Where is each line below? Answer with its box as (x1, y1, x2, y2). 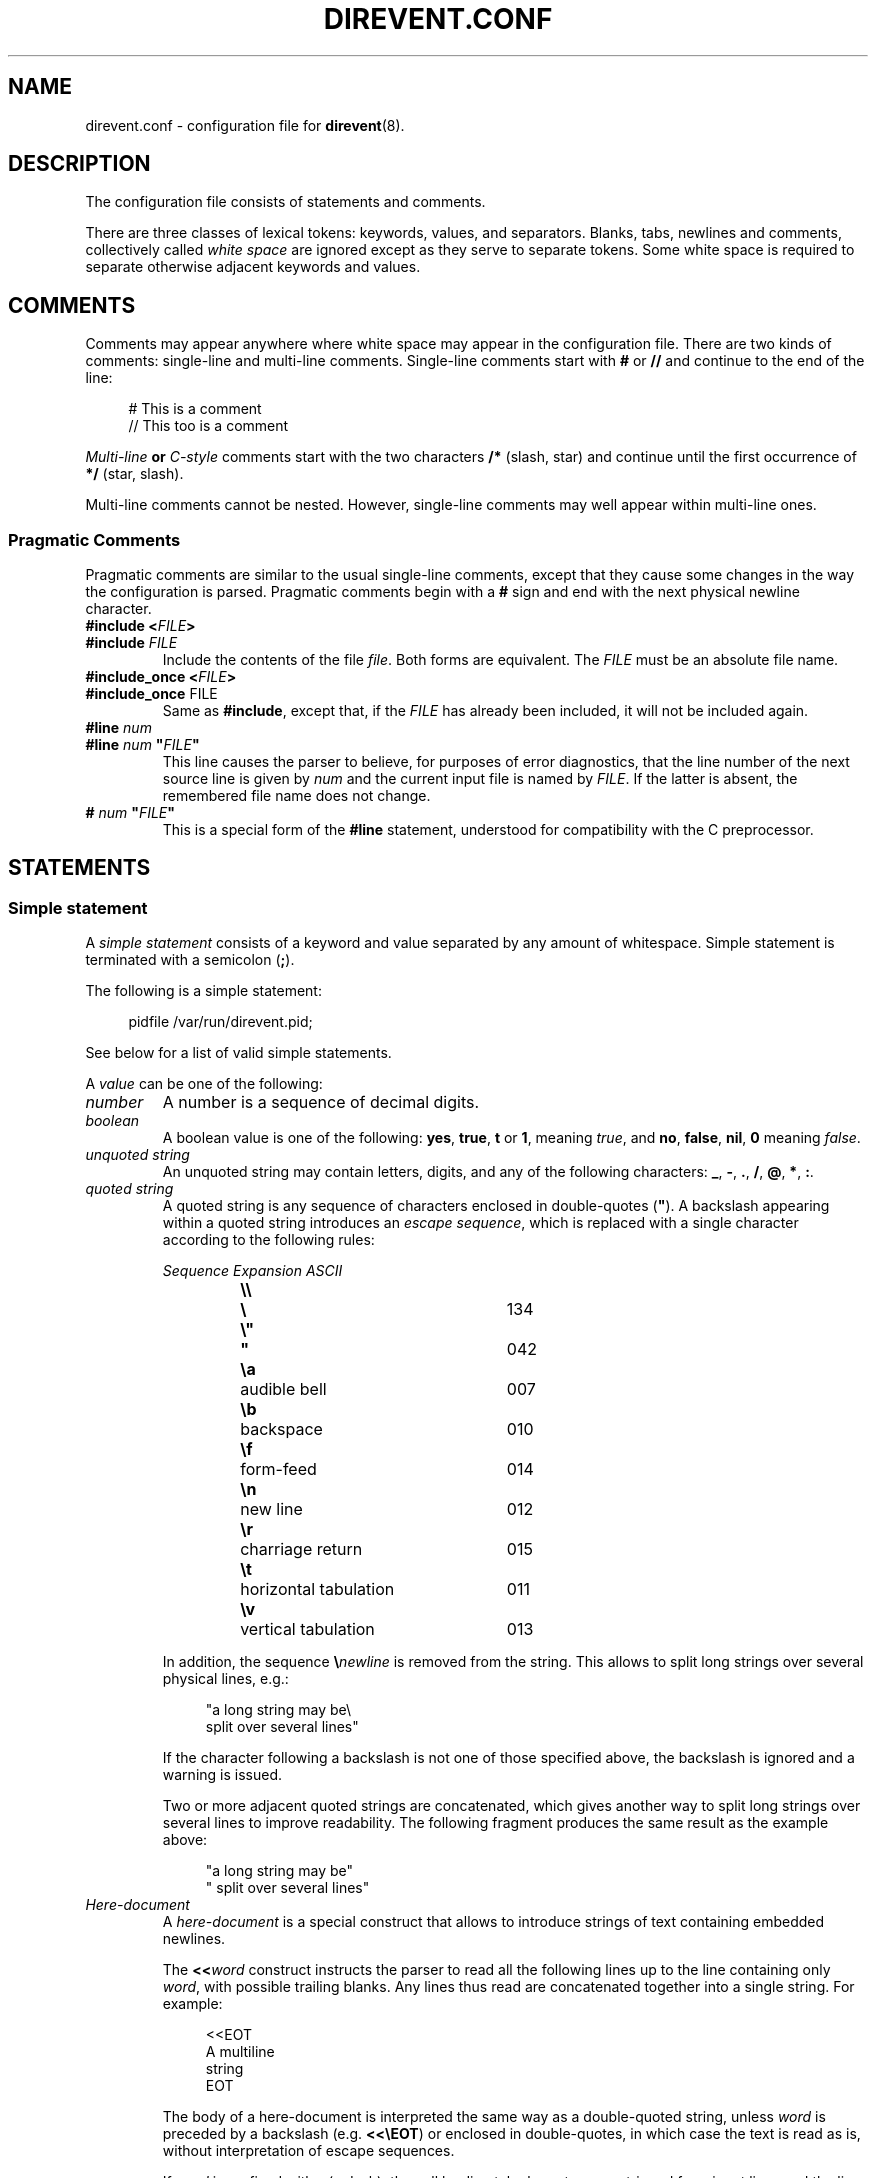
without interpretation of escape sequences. (162, 2142, 455, 2160)
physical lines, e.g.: (162, 1670, 289, 1688)
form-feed (240, 1459, 317, 1480)
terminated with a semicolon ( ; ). (85, 951, 295, 969)
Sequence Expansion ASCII (162, 1262, 343, 1280)
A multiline (205, 2043, 275, 2061)
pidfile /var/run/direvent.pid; (128, 1013, 313, 1031)
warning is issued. (162, 1766, 282, 1784)
